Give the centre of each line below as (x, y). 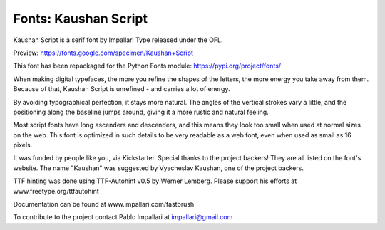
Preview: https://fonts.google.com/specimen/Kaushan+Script (103, 53)
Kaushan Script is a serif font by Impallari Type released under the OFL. (118, 40)
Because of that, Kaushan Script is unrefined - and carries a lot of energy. (122, 89)
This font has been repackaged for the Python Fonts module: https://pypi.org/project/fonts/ (147, 66)
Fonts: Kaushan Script (81, 19)
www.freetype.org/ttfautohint (56, 191)
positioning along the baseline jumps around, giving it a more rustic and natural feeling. (141, 112)
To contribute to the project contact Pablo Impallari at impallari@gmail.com (123, 217)
